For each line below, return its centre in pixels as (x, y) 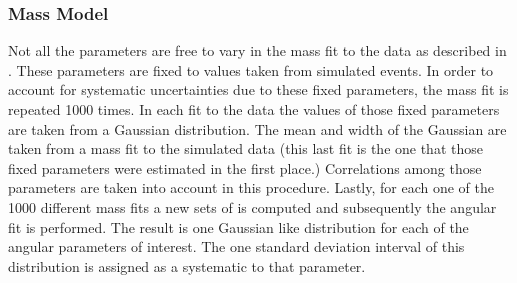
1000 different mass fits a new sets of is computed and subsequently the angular (252, 206)
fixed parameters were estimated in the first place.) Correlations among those (245, 167)
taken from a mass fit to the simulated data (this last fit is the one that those (245, 148)
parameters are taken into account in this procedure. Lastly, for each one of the (251, 187)
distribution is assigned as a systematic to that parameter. (187, 265)
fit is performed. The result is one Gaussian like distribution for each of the (238, 226)
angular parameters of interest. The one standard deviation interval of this (236, 246)
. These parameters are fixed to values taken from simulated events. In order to (251, 69)
